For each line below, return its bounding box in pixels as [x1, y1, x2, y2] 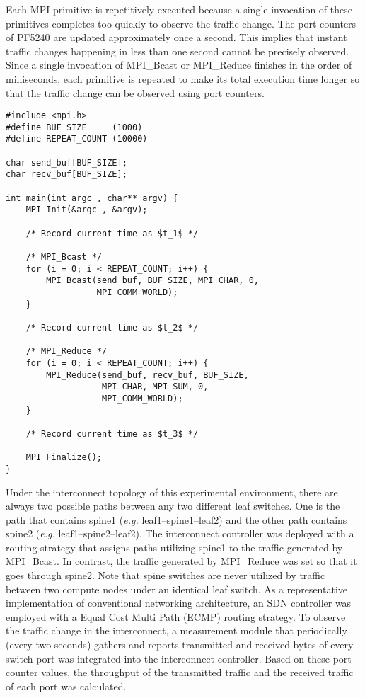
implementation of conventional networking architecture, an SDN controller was [6, 595, 352, 610]
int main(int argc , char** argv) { [6, 193, 178, 203]
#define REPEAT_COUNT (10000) [6, 134, 148, 144]
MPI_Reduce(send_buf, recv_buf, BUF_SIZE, [46, 370, 249, 380]
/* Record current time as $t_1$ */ [25, 228, 199, 239]
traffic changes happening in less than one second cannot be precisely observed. [6, 43, 349, 58]
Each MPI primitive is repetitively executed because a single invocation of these [6, 2, 352, 16]
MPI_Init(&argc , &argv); [25, 205, 148, 215]
